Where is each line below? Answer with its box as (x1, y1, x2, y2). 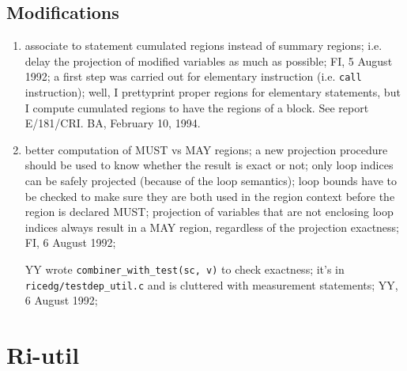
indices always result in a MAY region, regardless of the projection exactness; (24, 218, 400, 235)
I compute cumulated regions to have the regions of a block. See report (24, 99, 369, 115)
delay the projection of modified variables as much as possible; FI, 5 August (24, 52, 393, 69)
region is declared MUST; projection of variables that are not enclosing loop (24, 203, 394, 220)
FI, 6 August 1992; (24, 234, 116, 251)
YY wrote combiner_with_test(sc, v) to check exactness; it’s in (24, 260, 345, 277)
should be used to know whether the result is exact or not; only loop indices (24, 157, 394, 173)
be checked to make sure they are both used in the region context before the (24, 187, 395, 204)
